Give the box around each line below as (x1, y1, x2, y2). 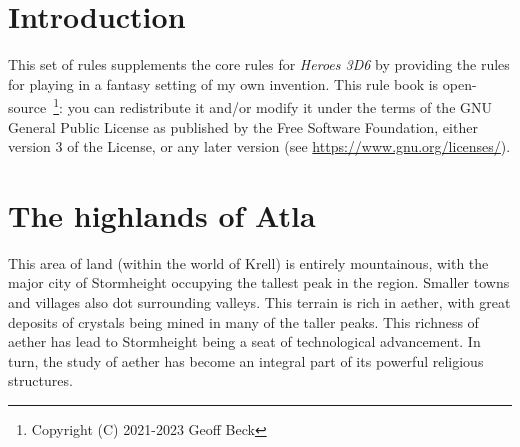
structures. (8, 370, 73, 391)
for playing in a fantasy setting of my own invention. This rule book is (8, 73, 439, 94)
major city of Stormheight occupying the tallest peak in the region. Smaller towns (8, 272, 510, 293)
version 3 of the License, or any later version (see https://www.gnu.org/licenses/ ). (8, 136, 511, 157)
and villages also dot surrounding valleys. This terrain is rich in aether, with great (8, 292, 511, 313)
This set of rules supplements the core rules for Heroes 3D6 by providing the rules (8, 54, 510, 75)
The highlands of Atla (8, 194, 316, 235)
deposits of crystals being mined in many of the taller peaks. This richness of (8, 311, 479, 332)
